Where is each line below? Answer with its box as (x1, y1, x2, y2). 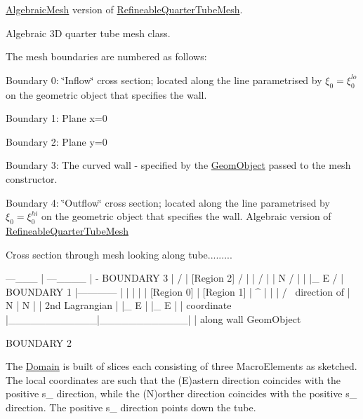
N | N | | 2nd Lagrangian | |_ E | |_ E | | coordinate (6, 298, 232, 312)
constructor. (6, 171, 58, 186)
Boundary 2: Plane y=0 (6, 134, 107, 149)
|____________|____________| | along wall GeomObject (6, 311, 301, 326)
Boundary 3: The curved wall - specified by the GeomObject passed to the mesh (6, 158, 351, 172)
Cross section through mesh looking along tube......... (6, 247, 232, 261)
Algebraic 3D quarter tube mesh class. (6, 25, 171, 40)
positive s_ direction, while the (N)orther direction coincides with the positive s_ (6, 386, 357, 401)
